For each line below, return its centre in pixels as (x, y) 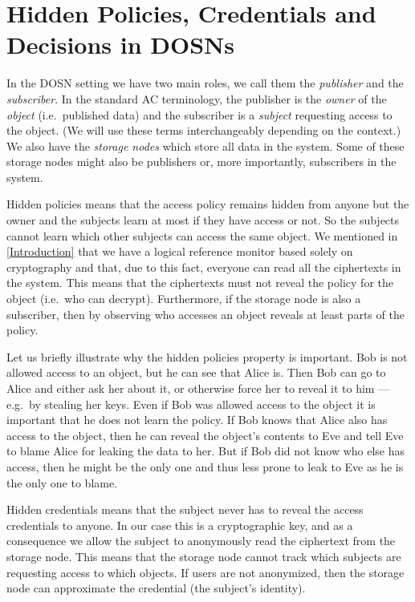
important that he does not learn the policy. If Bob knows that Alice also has (197, 420)
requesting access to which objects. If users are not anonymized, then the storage (205, 572)
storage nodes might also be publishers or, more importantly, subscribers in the (201, 162)
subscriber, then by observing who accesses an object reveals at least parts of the (205, 314)
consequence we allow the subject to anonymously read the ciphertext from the (201, 541)
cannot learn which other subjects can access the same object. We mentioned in (202, 235)
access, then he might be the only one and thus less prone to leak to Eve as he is (205, 466)
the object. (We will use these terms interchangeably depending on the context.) (204, 130)
